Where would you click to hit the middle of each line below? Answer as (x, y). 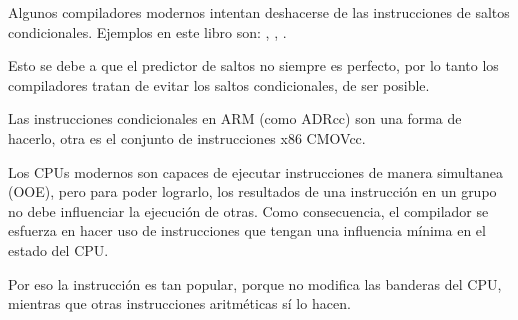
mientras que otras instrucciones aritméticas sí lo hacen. (179, 303)
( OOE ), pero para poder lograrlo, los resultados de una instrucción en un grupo (252, 191)
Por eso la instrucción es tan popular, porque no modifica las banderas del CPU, (255, 283)
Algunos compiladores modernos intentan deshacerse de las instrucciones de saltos (259, 12)
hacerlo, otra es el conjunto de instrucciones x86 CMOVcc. (187, 137)
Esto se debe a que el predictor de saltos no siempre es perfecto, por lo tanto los (253, 65)
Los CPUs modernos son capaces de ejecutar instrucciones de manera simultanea (255, 171)
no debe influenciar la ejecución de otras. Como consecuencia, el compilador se (248, 210)
